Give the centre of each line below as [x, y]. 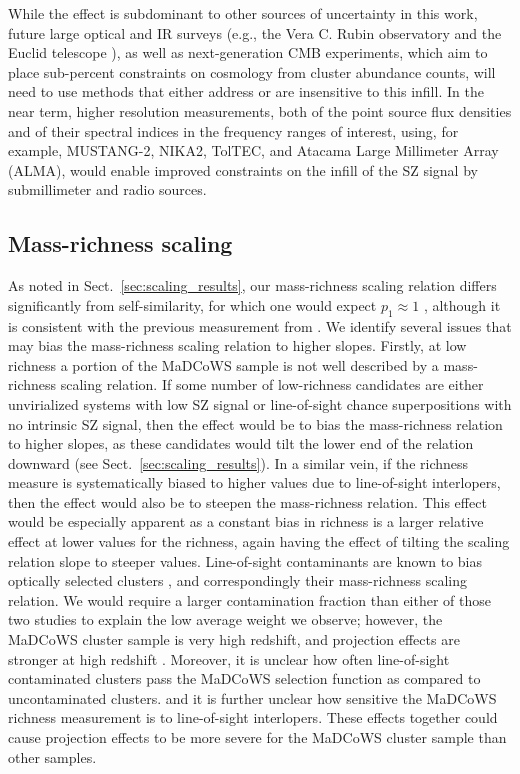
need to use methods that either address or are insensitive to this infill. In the [246, 91]
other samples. [52, 756]
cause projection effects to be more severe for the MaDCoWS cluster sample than [257, 737]
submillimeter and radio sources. [107, 189]
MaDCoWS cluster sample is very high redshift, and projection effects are [234, 639]
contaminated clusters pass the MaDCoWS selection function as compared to [244, 678]
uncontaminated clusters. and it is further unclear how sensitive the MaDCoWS [252, 697]
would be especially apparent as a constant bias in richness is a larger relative [246, 521]
